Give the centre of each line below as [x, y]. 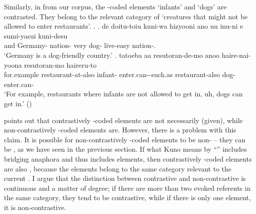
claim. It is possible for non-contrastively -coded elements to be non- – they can [125, 139]
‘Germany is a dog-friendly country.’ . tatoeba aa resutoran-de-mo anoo [112, 55]
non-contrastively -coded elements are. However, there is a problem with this [120, 130]
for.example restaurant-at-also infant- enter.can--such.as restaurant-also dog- [120, 74]
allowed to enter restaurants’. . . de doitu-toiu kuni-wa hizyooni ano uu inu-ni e [124, 26]
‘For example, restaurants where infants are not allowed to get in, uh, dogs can [123, 94]
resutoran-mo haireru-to [60, 64]
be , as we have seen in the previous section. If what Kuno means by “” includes [126, 149]
